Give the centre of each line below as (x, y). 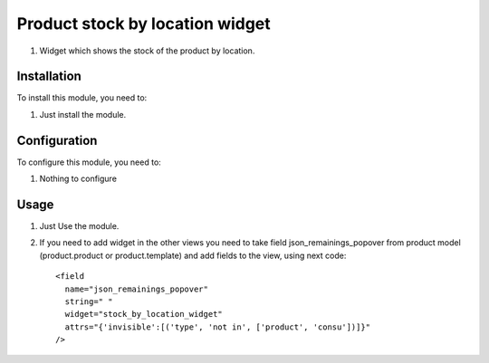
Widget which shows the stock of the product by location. (147, 51)
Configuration (57, 140)
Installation (49, 76)
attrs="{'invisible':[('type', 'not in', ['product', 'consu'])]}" (218, 327)
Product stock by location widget (144, 24)
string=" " (89, 302)
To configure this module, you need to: (89, 162)
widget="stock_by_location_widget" (144, 314)
